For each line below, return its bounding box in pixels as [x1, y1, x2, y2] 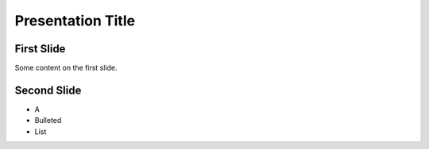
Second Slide [14, 83, 82, 97]
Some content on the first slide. [14, 63, 118, 73]
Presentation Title [14, 12, 135, 29]
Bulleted [34, 116, 62, 125]
